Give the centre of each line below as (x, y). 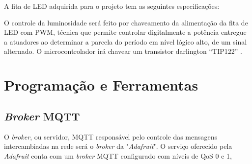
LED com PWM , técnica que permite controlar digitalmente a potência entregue (125, 32)
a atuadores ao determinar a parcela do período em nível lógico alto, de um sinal (126, 41)
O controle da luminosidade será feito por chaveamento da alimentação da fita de (126, 22)
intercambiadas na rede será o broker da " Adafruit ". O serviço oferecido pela (118, 146)
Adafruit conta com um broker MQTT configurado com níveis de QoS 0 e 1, (118, 155)
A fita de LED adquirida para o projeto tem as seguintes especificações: (112, 6)
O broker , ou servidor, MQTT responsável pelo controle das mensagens (111, 136)
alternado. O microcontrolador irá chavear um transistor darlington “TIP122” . (123, 51)
